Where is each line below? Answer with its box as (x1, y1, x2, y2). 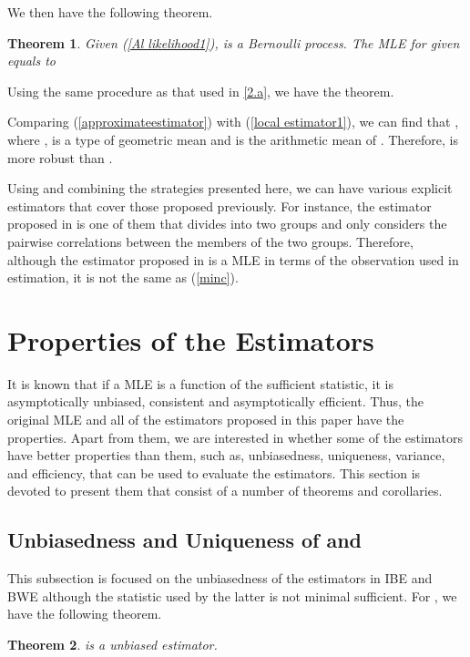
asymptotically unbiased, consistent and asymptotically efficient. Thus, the (7, 392, 424, 411)
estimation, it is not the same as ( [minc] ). (7, 268, 239, 287)
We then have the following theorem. (7, 3, 213, 21)
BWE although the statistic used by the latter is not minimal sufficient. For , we (7, 586, 457, 605)
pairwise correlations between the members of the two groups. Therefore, (7, 231, 414, 251)
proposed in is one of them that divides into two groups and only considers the (7, 214, 447, 233)
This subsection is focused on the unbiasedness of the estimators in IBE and (7, 569, 433, 588)
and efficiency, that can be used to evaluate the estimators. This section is (7, 463, 421, 482)
